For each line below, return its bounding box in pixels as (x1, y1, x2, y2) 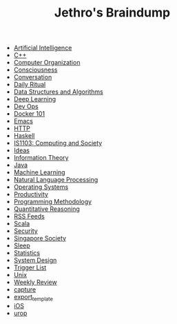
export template (13, 293, 54, 303)
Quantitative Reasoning (13, 205, 81, 213)
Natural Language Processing (13, 176, 98, 184)
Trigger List (13, 263, 47, 272)
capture (13, 285, 37, 294)
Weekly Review (13, 278, 57, 287)
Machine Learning (13, 168, 65, 176)
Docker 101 (13, 110, 45, 118)
